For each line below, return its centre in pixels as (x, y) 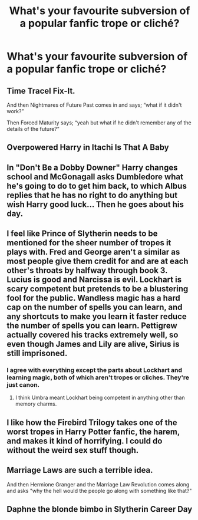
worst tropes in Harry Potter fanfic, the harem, (93, 432)
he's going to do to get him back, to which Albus (97, 186)
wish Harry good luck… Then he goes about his (95, 204)
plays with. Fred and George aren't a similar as (93, 252)
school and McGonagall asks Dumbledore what (95, 177)
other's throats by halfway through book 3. (87, 270)
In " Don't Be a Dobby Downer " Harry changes (92, 167)
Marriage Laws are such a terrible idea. (80, 470)
